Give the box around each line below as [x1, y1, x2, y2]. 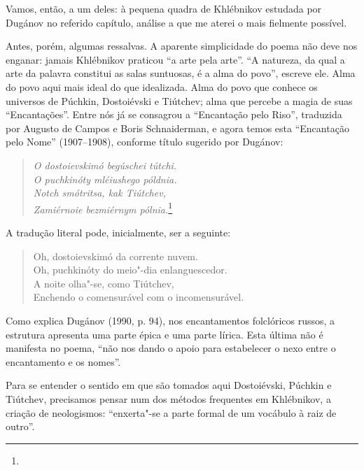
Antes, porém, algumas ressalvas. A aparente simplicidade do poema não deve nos [6, 38, 358, 53]
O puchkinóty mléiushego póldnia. [33, 171, 177, 186]
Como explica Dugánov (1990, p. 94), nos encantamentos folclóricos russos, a [6, 313, 335, 327]
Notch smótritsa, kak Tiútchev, [33, 185, 166, 200]
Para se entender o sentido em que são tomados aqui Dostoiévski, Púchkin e [6, 378, 332, 392]
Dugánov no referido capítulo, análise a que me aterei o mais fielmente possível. [6, 15, 347, 29]
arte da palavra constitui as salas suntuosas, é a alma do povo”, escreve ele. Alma [6, 66, 356, 80]
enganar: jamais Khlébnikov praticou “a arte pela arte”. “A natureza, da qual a [6, 52, 345, 66]
